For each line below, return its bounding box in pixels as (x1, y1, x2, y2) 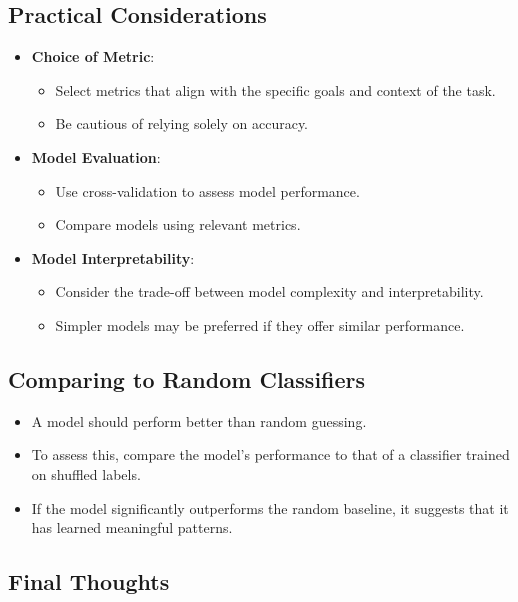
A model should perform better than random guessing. (31, 410, 367, 431)
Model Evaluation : (31, 146, 161, 167)
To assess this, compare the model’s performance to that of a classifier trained (31, 444, 510, 465)
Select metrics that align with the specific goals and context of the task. (55, 79, 496, 100)
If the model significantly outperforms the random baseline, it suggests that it (31, 497, 509, 518)
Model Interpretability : (31, 247, 195, 268)
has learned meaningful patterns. (31, 517, 233, 538)
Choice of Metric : (31, 46, 155, 67)
